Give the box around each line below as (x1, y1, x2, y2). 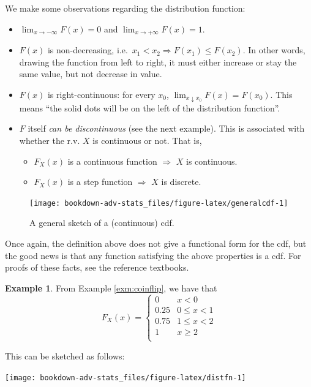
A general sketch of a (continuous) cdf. (29, 216, 174, 229)
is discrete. (161, 175, 201, 188)
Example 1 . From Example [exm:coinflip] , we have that (5, 281, 217, 294)
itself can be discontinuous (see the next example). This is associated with (28, 122, 305, 135)
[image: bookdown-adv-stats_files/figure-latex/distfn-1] (5, 373, 246, 382)
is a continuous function (67, 154, 157, 167)
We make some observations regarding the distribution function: (5, 2, 245, 14)
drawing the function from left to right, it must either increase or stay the (19, 55, 297, 68)
